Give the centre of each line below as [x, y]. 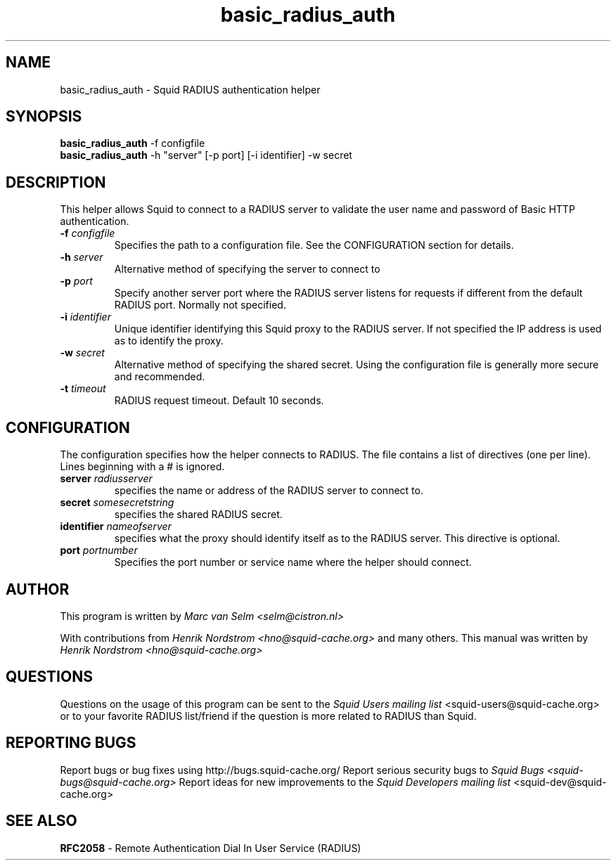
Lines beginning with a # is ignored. [142, 467]
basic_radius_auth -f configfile [133, 143]
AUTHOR [38, 589]
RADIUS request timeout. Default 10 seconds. [219, 401]
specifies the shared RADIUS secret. [198, 515]
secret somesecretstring [117, 503]
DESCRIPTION [56, 182]
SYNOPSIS [44, 117]
